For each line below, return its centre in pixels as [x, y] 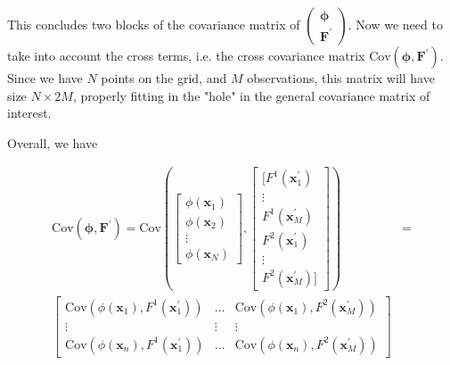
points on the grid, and [164, 78]
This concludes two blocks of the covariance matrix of [154, 24]
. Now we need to [395, 24]
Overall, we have [53, 142]
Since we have [45, 78]
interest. [29, 113]
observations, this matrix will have [341, 78]
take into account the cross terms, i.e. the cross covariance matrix [186, 55]
